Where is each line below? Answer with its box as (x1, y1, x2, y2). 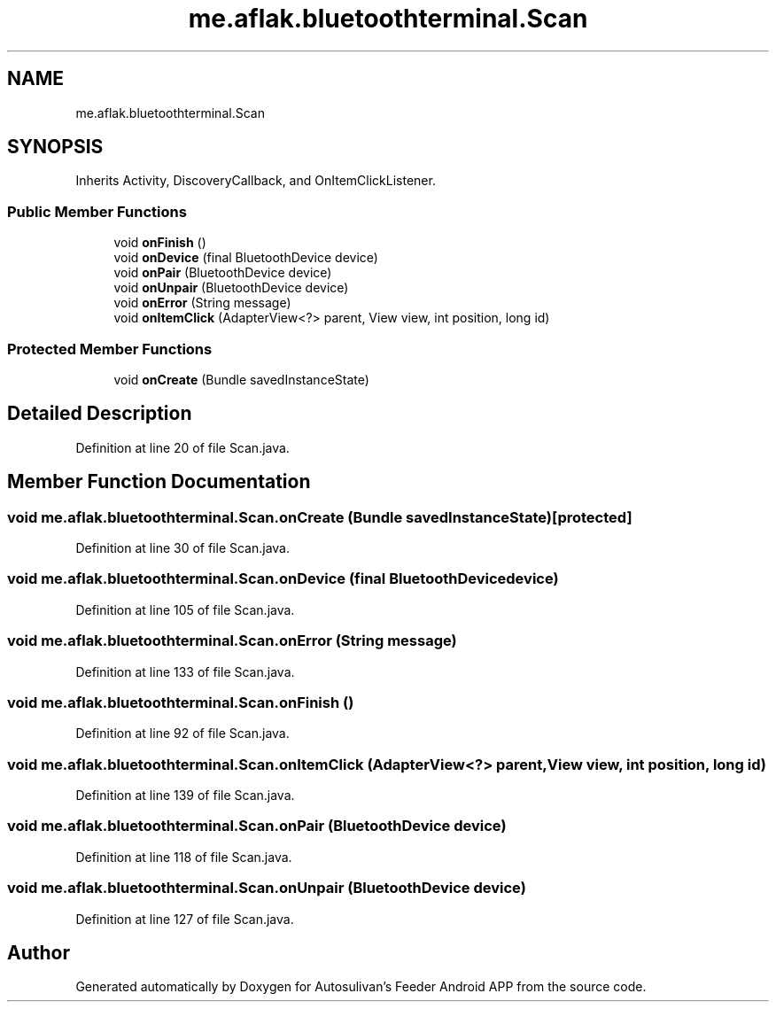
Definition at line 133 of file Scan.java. (75, 664, 295, 679)
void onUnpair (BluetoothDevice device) (113, 280, 349, 296)
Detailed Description (7, 402, 192, 425)
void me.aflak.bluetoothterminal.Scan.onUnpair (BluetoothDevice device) (7, 879, 526, 897)
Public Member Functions (7, 202, 187, 221)
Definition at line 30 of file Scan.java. (75, 540, 291, 555)
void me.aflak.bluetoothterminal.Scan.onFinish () (7, 693, 354, 711)
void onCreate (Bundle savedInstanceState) (113, 371, 369, 387)
